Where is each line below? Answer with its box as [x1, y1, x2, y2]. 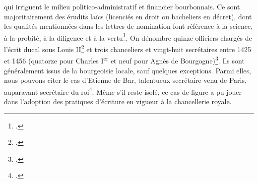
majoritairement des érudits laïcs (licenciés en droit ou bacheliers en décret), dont [4, 11, 252, 21]
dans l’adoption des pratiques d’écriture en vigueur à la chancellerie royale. [4, 96, 232, 106]
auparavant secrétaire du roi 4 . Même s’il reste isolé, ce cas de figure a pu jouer [4, 85, 242, 97]
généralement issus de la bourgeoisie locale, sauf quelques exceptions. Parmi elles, [4, 65, 251, 75]
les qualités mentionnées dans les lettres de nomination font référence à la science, [4, 21, 253, 31]
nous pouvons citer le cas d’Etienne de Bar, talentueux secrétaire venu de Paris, [4, 75, 247, 85]
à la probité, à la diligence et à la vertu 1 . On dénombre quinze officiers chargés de [4, 31, 252, 43]
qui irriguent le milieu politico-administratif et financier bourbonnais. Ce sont [4, 1, 240, 11]
